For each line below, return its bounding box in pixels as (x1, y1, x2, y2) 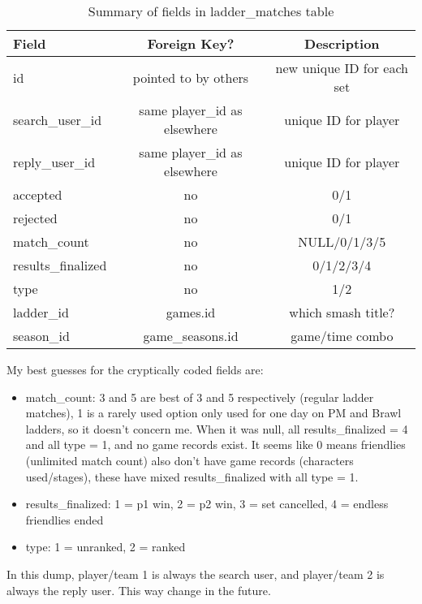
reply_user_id (13, 152, 96, 171)
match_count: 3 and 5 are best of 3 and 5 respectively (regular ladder (25, 388, 374, 405)
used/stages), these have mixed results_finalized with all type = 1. (25, 468, 359, 485)
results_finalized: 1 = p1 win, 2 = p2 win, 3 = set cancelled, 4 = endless (25, 495, 389, 512)
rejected (13, 209, 58, 227)
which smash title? (289, 303, 395, 321)
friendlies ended (25, 511, 104, 528)
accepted (13, 185, 62, 204)
